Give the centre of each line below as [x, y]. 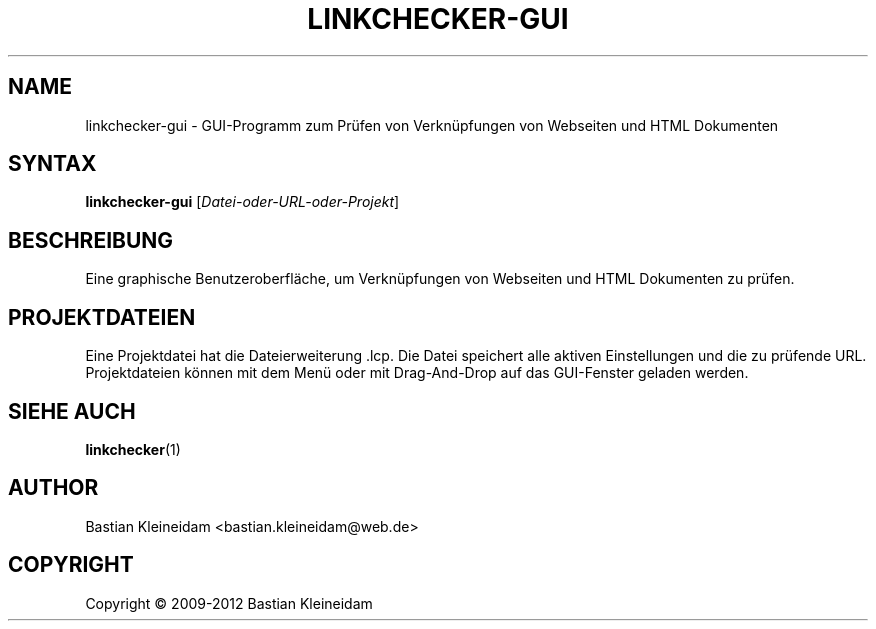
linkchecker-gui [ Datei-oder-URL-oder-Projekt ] [242, 202]
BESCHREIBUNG [91, 240]
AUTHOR [53, 488]
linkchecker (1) [133, 449]
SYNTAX [52, 164]
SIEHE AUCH [72, 411]
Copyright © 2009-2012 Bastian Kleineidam [229, 603]
